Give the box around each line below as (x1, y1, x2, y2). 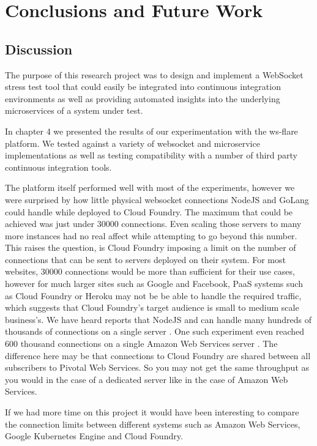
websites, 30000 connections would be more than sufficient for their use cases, (5, 265, 295, 278)
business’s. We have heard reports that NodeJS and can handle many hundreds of (5, 313, 311, 325)
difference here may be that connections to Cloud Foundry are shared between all (5, 349, 311, 362)
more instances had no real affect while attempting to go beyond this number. (5, 229, 297, 242)
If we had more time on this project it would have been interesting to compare (5, 406, 299, 418)
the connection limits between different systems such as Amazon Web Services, (5, 417, 300, 430)
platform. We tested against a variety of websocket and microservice (5, 136, 260, 149)
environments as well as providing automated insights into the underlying (5, 92, 280, 105)
